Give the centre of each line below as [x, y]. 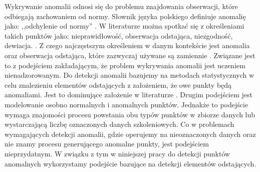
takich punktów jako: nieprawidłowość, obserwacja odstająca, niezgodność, [119, 35]
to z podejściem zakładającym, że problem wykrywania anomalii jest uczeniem [125, 65]
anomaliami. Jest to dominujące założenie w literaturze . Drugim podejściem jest [129, 95]
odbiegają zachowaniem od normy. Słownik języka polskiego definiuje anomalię [125, 16]
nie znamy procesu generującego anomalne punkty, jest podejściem [107, 144]
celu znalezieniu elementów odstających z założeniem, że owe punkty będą [118, 84]
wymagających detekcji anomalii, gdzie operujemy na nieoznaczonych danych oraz [130, 134]
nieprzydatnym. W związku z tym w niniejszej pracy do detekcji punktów [117, 153]
